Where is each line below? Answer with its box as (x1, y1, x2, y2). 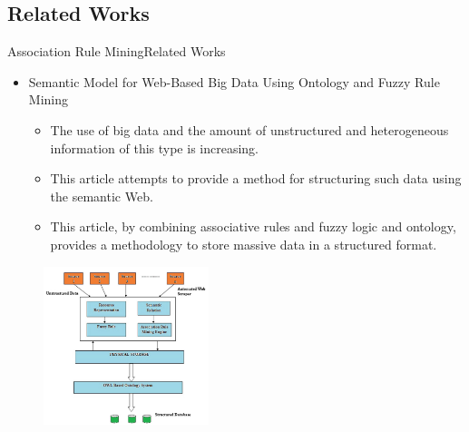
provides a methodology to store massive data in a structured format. (50, 234, 437, 253)
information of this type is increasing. (50, 138, 259, 157)
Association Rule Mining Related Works (7, 42, 226, 61)
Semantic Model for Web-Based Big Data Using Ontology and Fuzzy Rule (28, 72, 440, 91)
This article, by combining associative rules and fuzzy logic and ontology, (50, 217, 456, 236)
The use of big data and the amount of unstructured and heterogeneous (50, 120, 449, 139)
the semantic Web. (50, 186, 153, 205)
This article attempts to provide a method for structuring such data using (50, 169, 462, 188)
